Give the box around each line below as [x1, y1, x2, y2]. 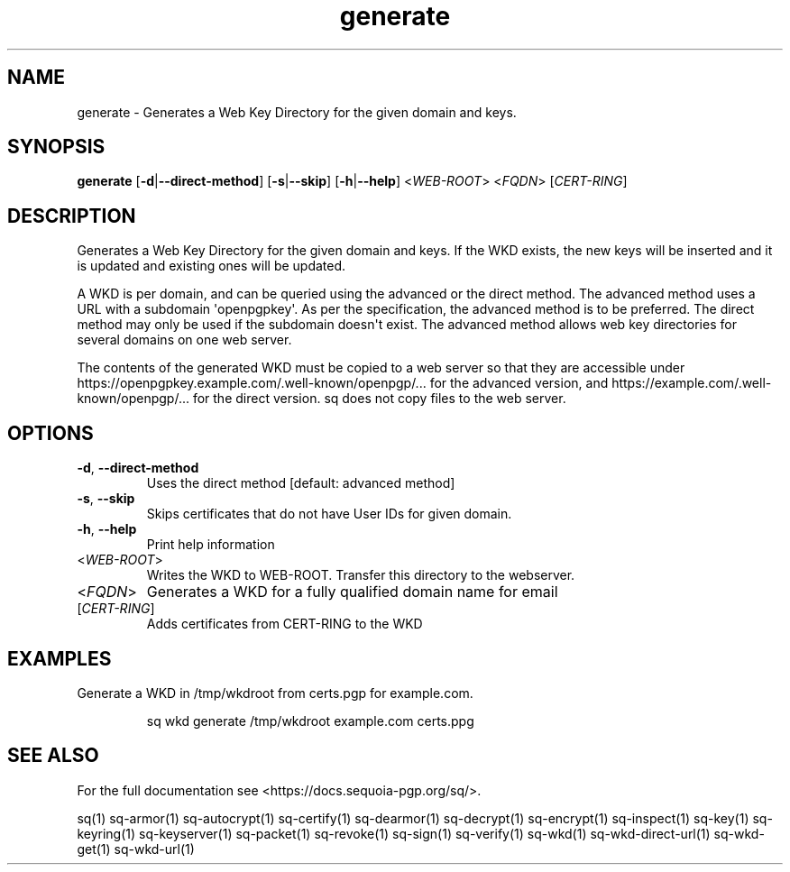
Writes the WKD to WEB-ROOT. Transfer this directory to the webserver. [146, 567, 575, 583]
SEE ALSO [7, 744, 99, 767]
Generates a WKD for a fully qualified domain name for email [146, 583, 558, 601]
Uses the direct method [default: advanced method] [146, 475, 455, 491]
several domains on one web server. [77, 332, 292, 348]
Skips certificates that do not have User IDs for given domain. [146, 506, 512, 522]
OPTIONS [7, 421, 94, 445]
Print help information [146, 537, 275, 553]
